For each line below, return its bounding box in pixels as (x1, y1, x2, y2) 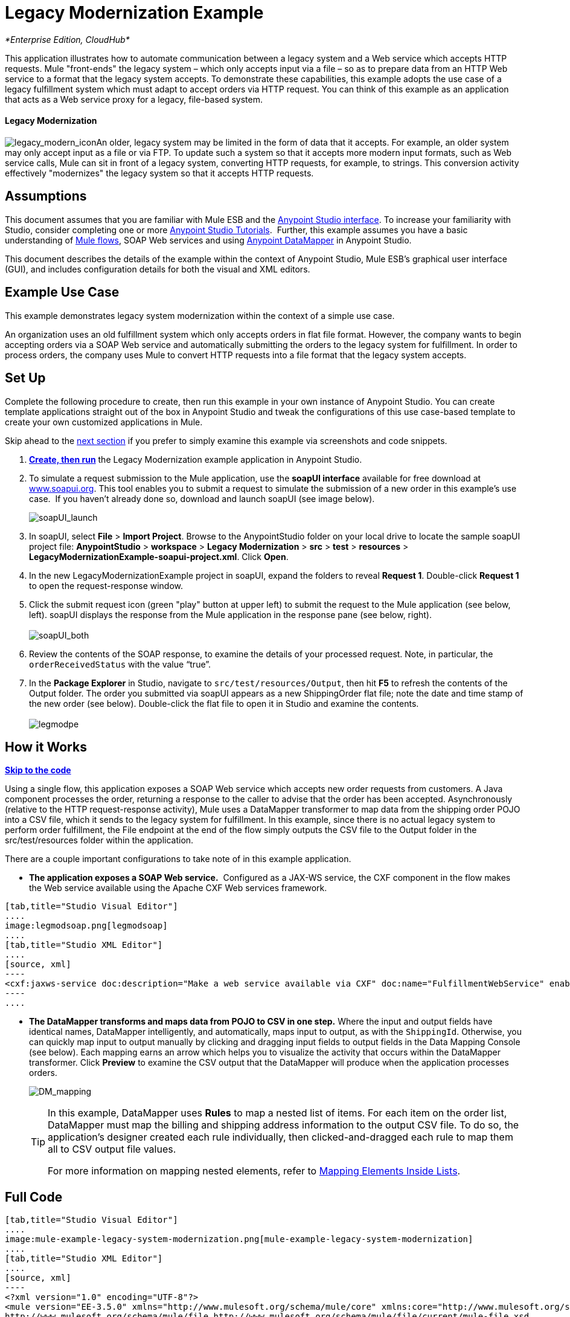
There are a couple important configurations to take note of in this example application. (5, 854, 351, 865)
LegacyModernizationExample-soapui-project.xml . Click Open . (29, 551, 289, 562)
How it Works (5, 739, 87, 755)
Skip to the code (5, 765, 71, 776)
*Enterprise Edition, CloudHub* (5, 34, 130, 45)
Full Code (5, 1189, 63, 1205)
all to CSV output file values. (48, 1143, 176, 1156)
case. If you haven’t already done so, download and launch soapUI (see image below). (29, 493, 375, 504)
